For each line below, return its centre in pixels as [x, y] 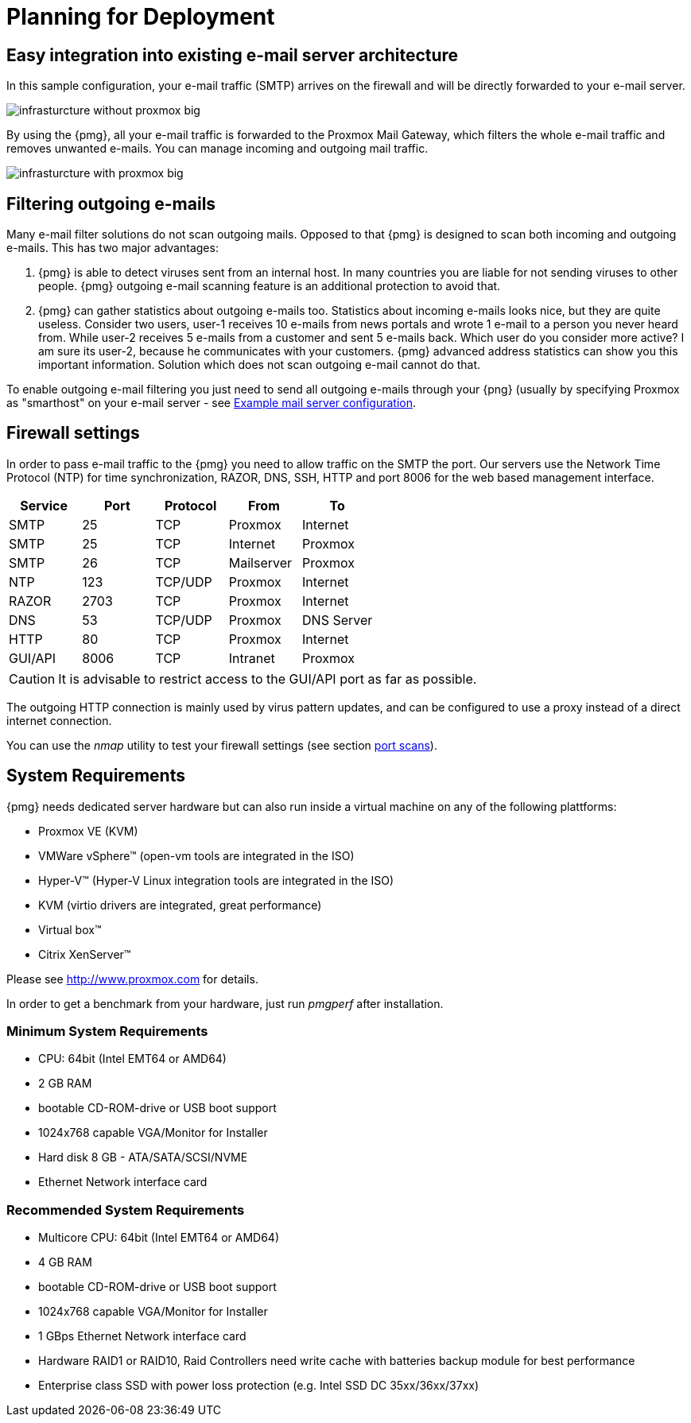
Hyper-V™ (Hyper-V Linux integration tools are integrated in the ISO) [216, 880]
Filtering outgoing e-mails [111, 204]
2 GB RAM [65, 1084]
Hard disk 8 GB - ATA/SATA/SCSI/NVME [143, 1157]
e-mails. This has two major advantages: [113, 248]
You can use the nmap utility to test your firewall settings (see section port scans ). [222, 745]
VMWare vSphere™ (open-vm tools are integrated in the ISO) [196, 855]
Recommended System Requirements [126, 1210]
